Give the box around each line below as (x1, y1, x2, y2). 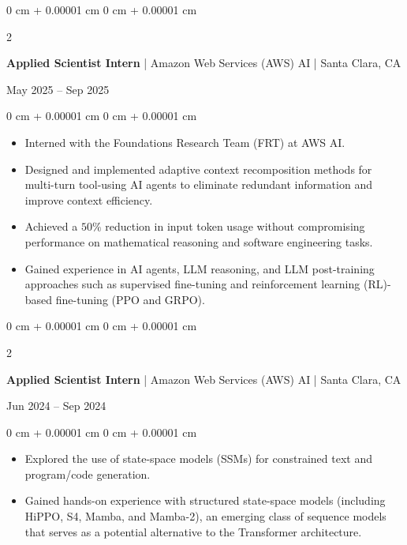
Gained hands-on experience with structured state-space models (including (24, 492, 386, 509)
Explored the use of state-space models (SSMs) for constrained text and (24, 450, 373, 467)
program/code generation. (24, 465, 151, 482)
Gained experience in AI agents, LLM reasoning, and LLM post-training (24, 260, 375, 276)
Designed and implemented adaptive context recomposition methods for (24, 160, 372, 177)
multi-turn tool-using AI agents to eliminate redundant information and (24, 176, 372, 193)
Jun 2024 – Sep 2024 (6, 397, 106, 414)
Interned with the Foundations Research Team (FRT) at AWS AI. (24, 133, 345, 150)
